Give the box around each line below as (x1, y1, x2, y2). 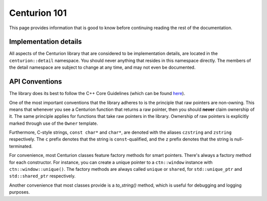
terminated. (9, 143, 33, 149)
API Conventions (9, 77, 62, 86)
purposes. (9, 189, 30, 195)
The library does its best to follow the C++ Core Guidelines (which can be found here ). (9, 91, 185, 97)
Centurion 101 (9, 7, 67, 18)
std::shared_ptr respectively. (9, 173, 76, 179)
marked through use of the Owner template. (9, 120, 98, 126)
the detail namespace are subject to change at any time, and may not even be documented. (9, 64, 196, 70)
